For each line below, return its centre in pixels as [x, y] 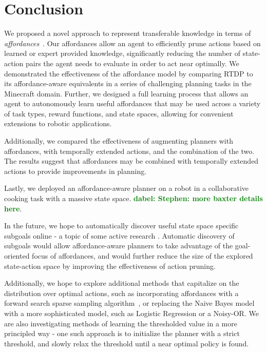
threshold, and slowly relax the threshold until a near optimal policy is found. [127, 343]
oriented [17, 256]
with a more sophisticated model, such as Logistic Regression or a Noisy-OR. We [131, 313]
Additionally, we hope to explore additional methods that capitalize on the [122, 283]
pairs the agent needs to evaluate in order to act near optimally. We [132, 63]
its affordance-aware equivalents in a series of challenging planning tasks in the [128, 83]
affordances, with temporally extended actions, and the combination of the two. [129, 151]
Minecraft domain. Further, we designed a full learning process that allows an [126, 93]
